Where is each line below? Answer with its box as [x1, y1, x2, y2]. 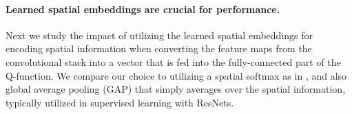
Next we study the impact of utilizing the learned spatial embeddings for [6, 27, 313, 42]
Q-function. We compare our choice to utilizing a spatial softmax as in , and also [6, 68, 347, 82]
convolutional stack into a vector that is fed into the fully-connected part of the [6, 54, 341, 69]
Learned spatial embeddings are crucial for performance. [6, 1, 280, 16]
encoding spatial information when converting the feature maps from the [6, 41, 312, 56]
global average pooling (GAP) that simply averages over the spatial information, [6, 82, 346, 96]
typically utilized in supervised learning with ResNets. [6, 95, 234, 109]
